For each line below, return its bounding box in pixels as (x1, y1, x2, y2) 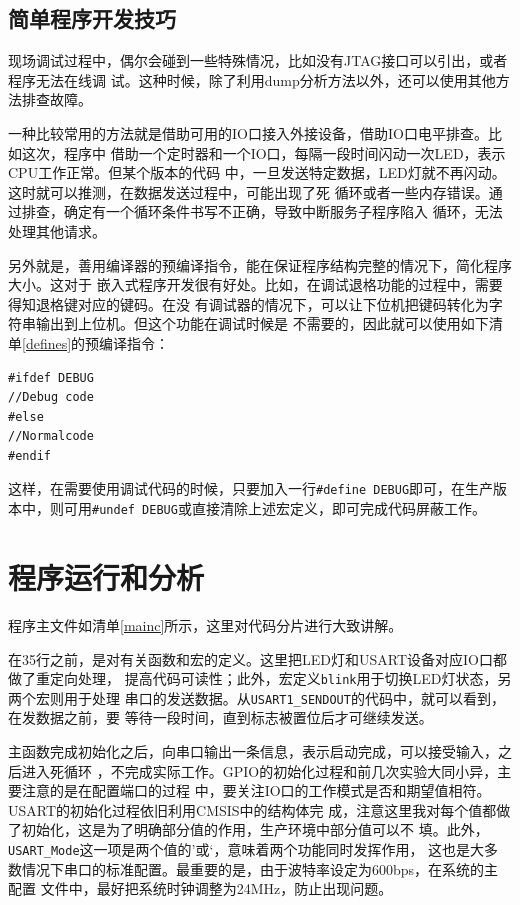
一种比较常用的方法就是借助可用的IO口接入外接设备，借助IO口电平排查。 (8, 122, 488, 143)
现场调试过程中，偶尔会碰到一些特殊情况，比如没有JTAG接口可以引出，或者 (8, 50, 508, 71)
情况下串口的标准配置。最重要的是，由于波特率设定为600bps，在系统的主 (21, 858, 499, 879)
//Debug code (8, 390, 94, 405)
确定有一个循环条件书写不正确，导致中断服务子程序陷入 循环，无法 (63, 201, 503, 222)
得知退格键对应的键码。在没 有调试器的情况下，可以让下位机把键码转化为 (8, 293, 489, 314)
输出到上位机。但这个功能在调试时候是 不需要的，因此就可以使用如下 (35, 313, 489, 334)
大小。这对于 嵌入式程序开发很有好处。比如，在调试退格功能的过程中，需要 (8, 274, 503, 295)
